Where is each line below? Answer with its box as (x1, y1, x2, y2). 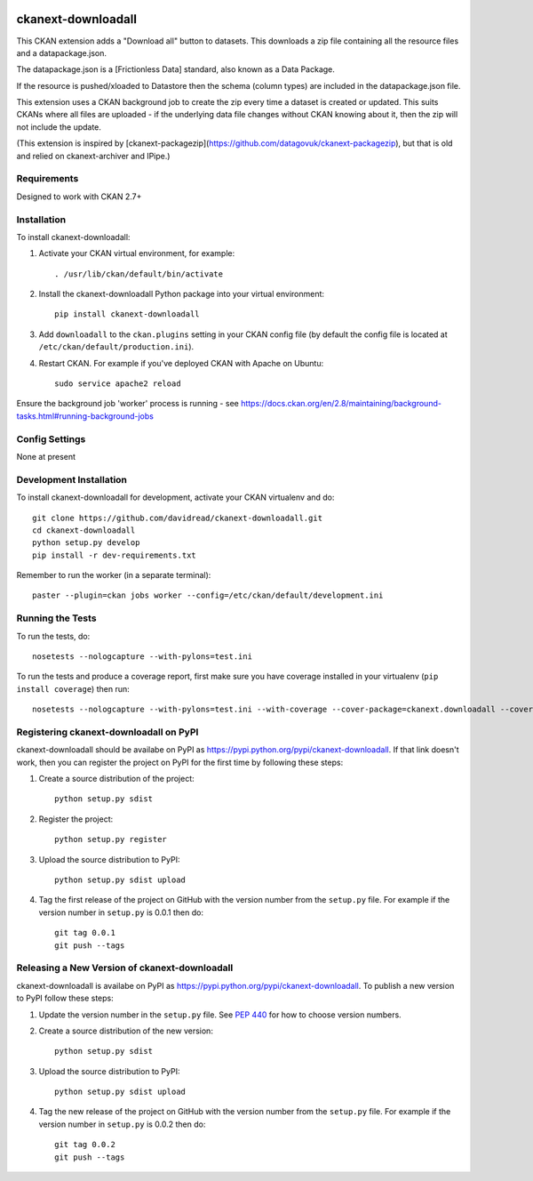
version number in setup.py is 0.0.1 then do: (38, 907, 204, 918)
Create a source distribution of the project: (38, 774, 195, 784)
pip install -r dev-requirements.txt (32, 550, 197, 560)
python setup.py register (54, 834, 168, 845)
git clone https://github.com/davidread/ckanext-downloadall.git (32, 512, 323, 523)
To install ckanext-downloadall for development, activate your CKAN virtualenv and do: (16, 492, 335, 502)
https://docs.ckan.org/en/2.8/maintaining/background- (240, 398, 442, 409)
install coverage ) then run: (16, 683, 130, 694)
